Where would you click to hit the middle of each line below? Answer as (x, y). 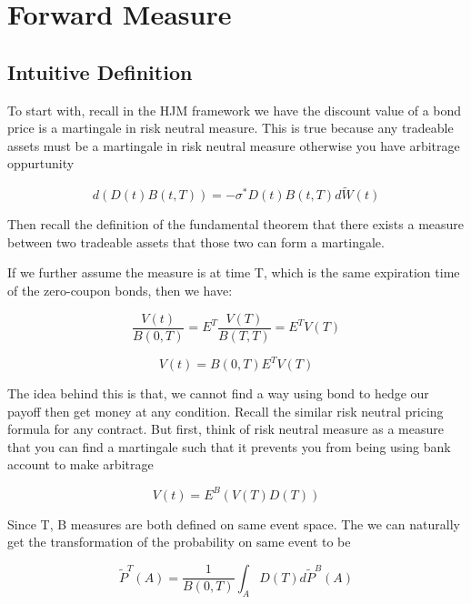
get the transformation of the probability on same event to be (179, 542)
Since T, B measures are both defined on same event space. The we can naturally (234, 523)
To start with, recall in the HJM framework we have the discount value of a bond (235, 110)
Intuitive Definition (100, 71)
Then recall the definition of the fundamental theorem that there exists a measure (236, 224)
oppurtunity (41, 163)
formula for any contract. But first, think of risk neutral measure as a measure (226, 429)
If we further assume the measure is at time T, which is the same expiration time (234, 272)
